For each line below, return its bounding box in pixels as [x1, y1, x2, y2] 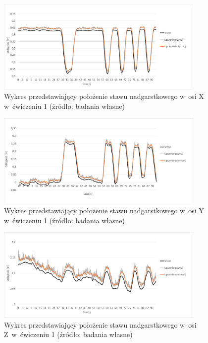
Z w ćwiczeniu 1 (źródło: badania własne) [4, 329, 133, 340]
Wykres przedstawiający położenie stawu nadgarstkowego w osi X [4, 91, 204, 101]
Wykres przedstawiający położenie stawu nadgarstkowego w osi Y [4, 205, 204, 215]
